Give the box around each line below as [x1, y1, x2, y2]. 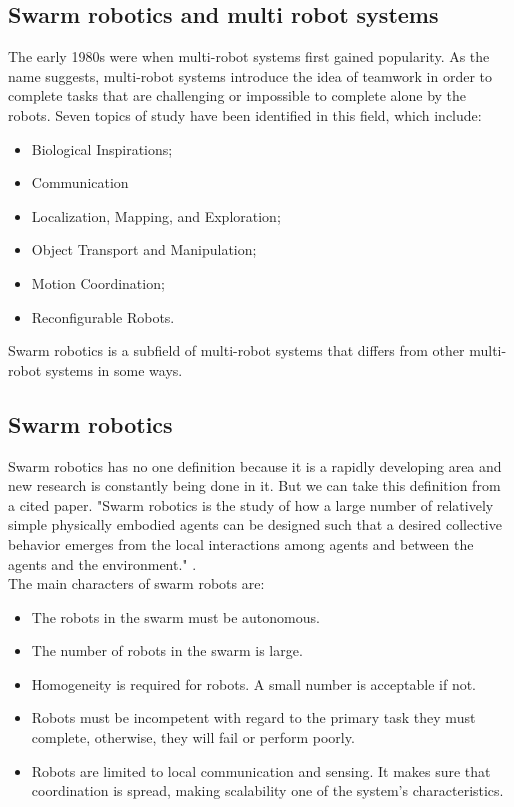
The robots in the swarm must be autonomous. [31, 606, 320, 627]
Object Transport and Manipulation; [31, 239, 257, 260]
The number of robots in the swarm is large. [31, 640, 303, 661]
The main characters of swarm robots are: [8, 573, 265, 594]
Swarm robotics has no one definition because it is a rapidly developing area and [8, 455, 502, 476]
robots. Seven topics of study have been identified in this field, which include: [8, 104, 482, 125]
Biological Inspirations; [31, 138, 173, 159]
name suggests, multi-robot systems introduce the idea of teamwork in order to [8, 65, 493, 86]
